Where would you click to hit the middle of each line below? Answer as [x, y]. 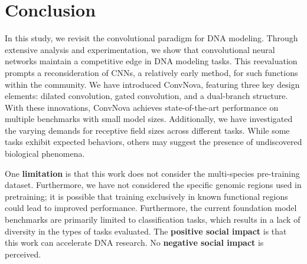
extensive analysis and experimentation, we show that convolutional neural [140, 49]
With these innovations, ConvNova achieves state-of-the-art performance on [142, 107]
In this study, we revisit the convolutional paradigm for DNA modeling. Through [151, 38]
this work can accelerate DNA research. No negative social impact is [134, 242]
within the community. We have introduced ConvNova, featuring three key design [152, 84]
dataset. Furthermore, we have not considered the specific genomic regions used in [153, 185]
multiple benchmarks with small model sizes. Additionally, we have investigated [149, 119]
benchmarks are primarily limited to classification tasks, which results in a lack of [153, 220]
